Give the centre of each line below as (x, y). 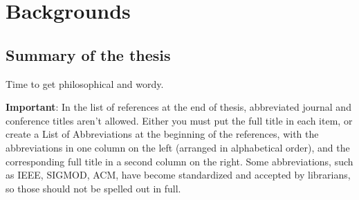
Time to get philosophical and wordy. (85, 83)
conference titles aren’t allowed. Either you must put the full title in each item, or (179, 120)
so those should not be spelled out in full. (93, 188)
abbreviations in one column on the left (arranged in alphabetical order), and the (178, 147)
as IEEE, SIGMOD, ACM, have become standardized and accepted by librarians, (178, 175)
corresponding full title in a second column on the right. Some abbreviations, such (179, 161)
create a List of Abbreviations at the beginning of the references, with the (162, 134)
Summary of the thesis (88, 54)
